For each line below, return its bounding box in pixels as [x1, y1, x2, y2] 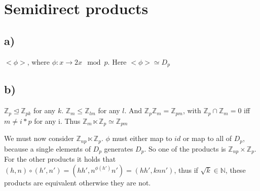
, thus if [174, 164, 198, 175]
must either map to [112, 133, 172, 144]
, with [182, 105, 201, 116]
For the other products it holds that [4, 154, 116, 164]
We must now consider [4, 133, 74, 144]
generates [104, 143, 133, 154]
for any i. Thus [34, 115, 81, 126]
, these [225, 164, 246, 175]
